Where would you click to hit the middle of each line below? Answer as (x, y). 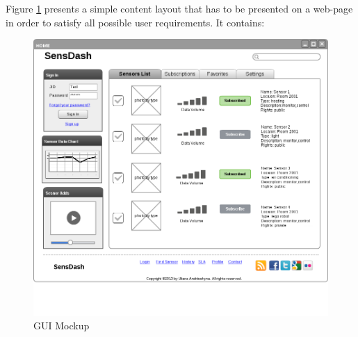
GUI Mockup (62, 326)
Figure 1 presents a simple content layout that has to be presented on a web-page (179, 8)
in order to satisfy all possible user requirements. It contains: (135, 22)
